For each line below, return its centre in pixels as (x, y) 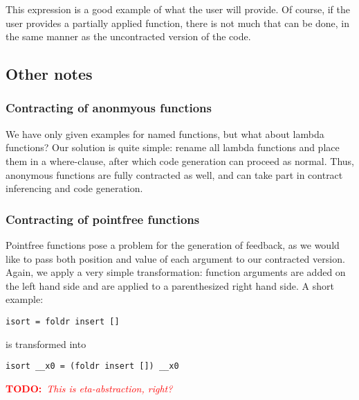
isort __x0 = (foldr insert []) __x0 (92, 366)
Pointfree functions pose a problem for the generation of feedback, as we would (173, 244)
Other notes (49, 74)
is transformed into (46, 344)
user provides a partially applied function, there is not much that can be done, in (178, 23)
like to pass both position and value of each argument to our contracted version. (175, 258)
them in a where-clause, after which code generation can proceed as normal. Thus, (180, 160)
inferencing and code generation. (74, 188)
